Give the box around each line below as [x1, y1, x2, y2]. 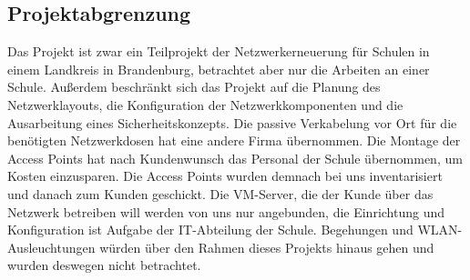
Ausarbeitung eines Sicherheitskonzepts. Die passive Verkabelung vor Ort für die [7, 113, 457, 132]
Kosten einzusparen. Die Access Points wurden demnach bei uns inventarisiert [7, 166, 443, 185]
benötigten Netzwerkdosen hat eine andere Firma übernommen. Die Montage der [7, 131, 461, 150]
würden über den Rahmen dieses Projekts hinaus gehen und [99, 237, 434, 256]
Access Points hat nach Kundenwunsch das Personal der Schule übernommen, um [7, 148, 463, 167]
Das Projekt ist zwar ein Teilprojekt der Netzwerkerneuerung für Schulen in [7, 42, 430, 61]
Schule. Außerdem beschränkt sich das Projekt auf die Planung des [7, 77, 381, 96]
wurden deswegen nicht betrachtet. [7, 255, 201, 275]
